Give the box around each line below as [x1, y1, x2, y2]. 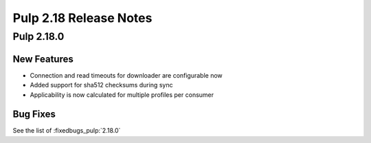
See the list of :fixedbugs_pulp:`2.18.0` [12, 126, 121, 135]
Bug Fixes [12, 109, 56, 120]
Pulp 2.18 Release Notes [12, 10, 153, 25]
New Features [12, 53, 74, 65]
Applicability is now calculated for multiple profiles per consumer [30, 90, 214, 99]
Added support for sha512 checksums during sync [30, 81, 173, 89]
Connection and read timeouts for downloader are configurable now [30, 71, 223, 79]
